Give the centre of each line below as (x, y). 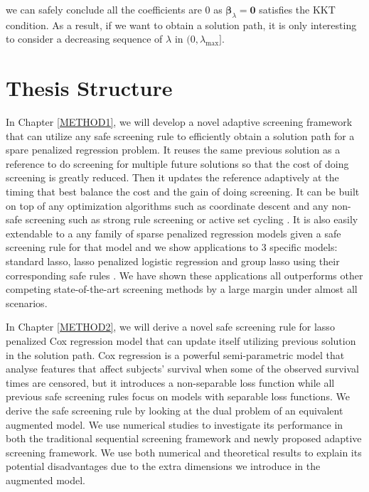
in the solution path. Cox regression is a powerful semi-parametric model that (175, 354)
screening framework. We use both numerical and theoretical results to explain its (184, 452)
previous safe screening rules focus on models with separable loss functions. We (178, 396)
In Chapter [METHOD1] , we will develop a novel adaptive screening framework (179, 122)
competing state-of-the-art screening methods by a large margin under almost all (182, 289)
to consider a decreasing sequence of (84, 39)
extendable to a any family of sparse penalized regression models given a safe (173, 233)
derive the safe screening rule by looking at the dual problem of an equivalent (175, 410)
